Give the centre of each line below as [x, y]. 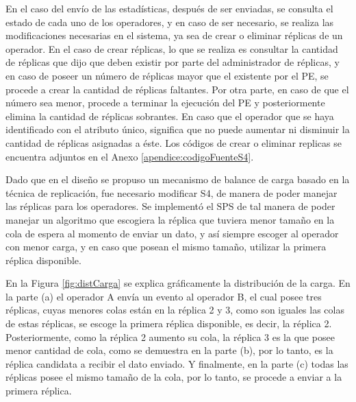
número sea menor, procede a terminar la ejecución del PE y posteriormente [165, 103]
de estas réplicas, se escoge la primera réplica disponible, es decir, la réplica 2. [169, 323]
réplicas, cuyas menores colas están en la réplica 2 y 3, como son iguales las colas [175, 310]
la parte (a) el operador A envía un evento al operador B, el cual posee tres [164, 296]
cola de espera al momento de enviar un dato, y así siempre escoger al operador [172, 233]
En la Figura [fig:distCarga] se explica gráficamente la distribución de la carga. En [178, 283]
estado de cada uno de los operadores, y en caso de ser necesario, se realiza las [170, 22]
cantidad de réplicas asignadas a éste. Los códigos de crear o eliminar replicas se [174, 142]
